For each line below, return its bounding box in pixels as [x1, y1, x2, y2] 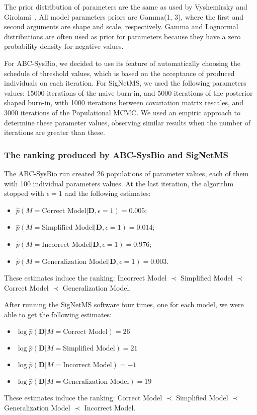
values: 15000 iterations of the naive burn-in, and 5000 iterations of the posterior [4, 87, 253, 98]
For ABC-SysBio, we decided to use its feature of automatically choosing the [4, 57, 240, 68]
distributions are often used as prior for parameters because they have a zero [4, 31, 241, 41]
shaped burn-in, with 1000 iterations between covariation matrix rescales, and [4, 97, 244, 108]
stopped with [4, 188, 44, 198]
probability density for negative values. [4, 41, 124, 51]
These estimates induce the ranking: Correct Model [4, 392, 162, 403]
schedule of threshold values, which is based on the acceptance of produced [4, 67, 235, 78]
